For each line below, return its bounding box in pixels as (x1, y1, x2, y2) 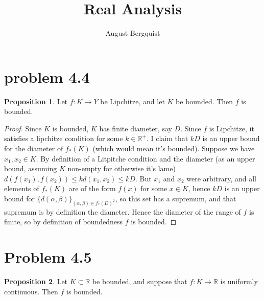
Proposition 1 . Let (4, 96, 68, 106)
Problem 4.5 (4, 246, 92, 267)
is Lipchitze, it (209, 123, 254, 133)
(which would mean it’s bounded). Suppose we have (92, 143, 255, 154)
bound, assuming (4, 163, 57, 174)
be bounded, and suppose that (92, 276, 187, 287)
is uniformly (220, 276, 258, 287)
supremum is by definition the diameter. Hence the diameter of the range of (4, 206, 241, 217)
